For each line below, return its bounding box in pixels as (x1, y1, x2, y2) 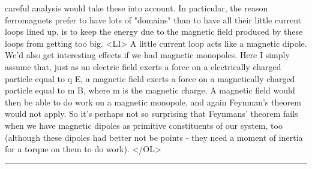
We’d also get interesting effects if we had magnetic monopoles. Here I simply (5, 49, 290, 61)
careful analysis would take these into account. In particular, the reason (5, 2, 268, 14)
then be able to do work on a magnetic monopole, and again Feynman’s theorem (5, 95, 301, 108)
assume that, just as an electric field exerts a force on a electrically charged (5, 60, 281, 73)
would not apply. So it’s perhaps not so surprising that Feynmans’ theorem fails (5, 107, 298, 120)
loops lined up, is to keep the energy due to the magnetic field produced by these (5, 25, 303, 38)
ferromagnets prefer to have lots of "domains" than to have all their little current (5, 13, 301, 26)
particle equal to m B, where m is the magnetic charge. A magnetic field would (5, 84, 295, 96)
